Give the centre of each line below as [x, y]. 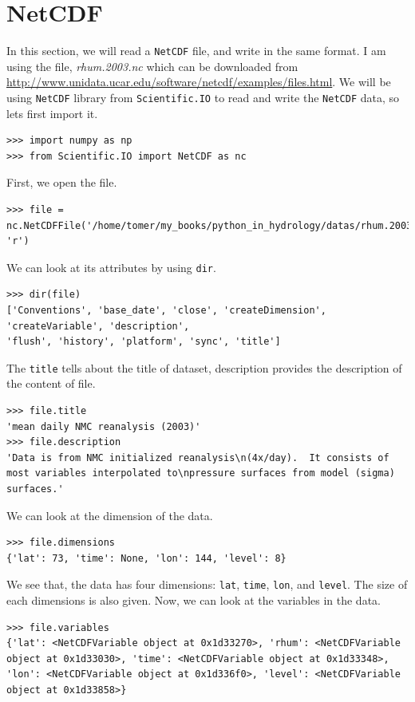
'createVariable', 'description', [98, 326]
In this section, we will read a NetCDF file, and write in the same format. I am [196, 51]
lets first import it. [52, 113]
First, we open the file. [62, 182]
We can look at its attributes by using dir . [111, 267]
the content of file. [51, 383]
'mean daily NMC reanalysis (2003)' [104, 426]
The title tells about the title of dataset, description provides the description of [204, 367]
